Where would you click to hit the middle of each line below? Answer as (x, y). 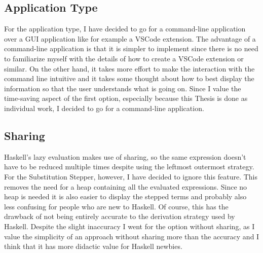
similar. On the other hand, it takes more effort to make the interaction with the (129, 68)
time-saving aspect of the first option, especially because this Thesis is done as (126, 98)
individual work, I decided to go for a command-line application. (104, 108)
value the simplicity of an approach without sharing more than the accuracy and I (132, 236)
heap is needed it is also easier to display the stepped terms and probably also (125, 196)
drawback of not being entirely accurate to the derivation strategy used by (120, 216)
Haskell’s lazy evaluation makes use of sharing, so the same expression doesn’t (125, 156)
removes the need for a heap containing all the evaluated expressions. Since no (126, 186)
